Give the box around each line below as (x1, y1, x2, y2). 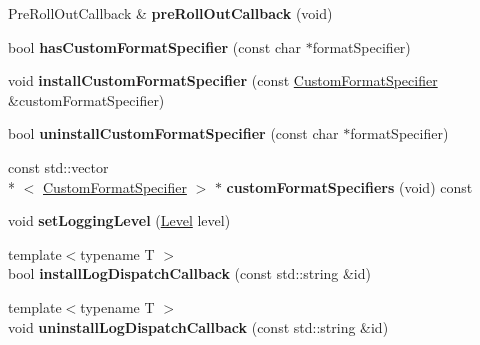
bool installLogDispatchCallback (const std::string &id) (8, 263, 371, 284)
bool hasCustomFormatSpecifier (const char (8, 36, 302, 57)
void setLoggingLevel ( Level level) (8, 210, 231, 231)
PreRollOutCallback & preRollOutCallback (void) (8, 3, 333, 23)
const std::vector (8, 156, 109, 177)
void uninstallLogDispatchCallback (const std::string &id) (8, 316, 389, 337)
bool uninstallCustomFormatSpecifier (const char (8, 123, 339, 144)
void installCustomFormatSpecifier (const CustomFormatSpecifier (8, 70, 438, 91)
